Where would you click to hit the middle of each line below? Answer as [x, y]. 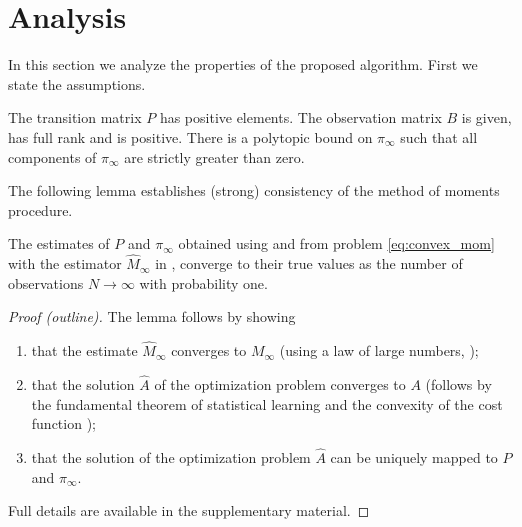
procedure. [40, 209]
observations [46, 282]
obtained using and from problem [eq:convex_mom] [336, 243]
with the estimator [65, 263]
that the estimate [84, 350]
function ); [63, 423]
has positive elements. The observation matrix [300, 117]
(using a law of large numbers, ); [379, 350]
